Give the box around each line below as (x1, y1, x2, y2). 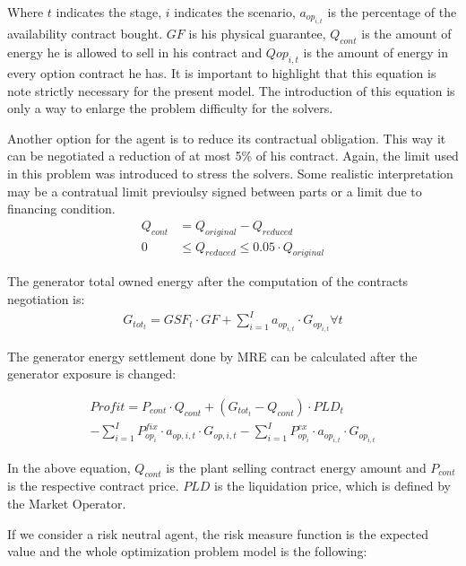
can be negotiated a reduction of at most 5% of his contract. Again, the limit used (7, 146, 459, 165)
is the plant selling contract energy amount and (166, 457, 427, 476)
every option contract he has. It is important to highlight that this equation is (7, 64, 436, 82)
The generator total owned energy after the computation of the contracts (7, 272, 409, 291)
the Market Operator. (7, 494, 126, 513)
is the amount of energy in (303, 43, 449, 62)
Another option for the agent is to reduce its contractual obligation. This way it (7, 128, 446, 147)
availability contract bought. (7, 24, 163, 43)
